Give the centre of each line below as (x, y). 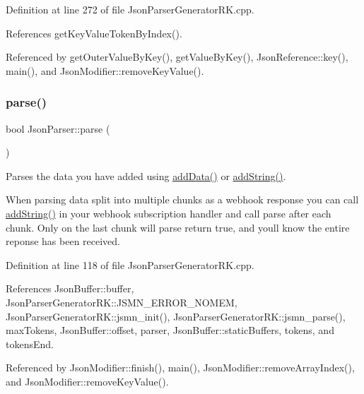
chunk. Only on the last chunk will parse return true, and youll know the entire (178, 227)
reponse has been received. (63, 241)
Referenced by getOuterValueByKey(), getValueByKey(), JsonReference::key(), (177, 57)
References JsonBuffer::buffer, (70, 288)
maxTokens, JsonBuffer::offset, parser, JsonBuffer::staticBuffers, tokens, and (170, 330)
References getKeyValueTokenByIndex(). (94, 33)
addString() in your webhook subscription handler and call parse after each (169, 213)
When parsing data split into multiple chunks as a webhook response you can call (182, 199)
